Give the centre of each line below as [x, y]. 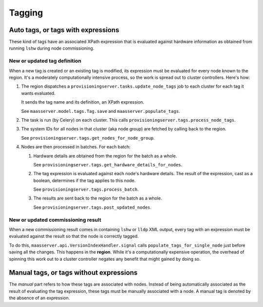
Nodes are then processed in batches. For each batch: [76, 147]
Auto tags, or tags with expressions [64, 30]
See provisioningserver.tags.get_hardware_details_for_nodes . [108, 164]
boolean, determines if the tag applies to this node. [85, 181]
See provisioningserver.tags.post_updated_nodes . [93, 207]
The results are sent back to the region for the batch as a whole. [98, 198]
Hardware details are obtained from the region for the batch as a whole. [105, 156]
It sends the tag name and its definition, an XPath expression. [83, 102]
